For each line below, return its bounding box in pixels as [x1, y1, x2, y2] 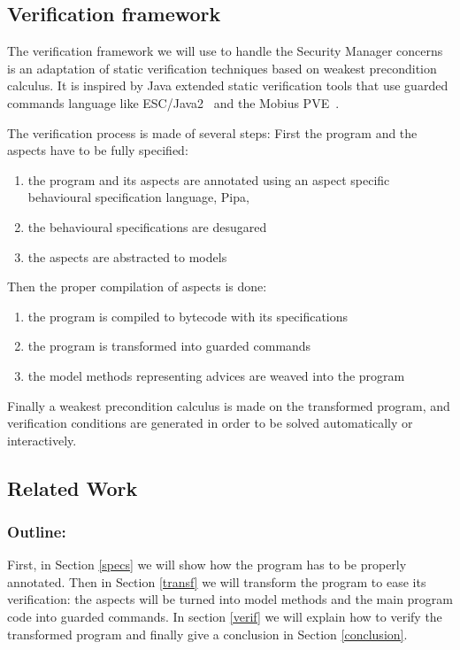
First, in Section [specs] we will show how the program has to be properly [7, 555, 407, 574]
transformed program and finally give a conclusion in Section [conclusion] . [7, 624, 408, 643]
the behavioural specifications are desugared [27, 217, 267, 236]
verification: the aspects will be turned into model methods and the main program [7, 590, 454, 608]
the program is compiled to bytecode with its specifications [27, 306, 349, 325]
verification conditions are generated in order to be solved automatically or [7, 414, 413, 432]
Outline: [7, 521, 66, 542]
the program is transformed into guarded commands [27, 337, 311, 355]
